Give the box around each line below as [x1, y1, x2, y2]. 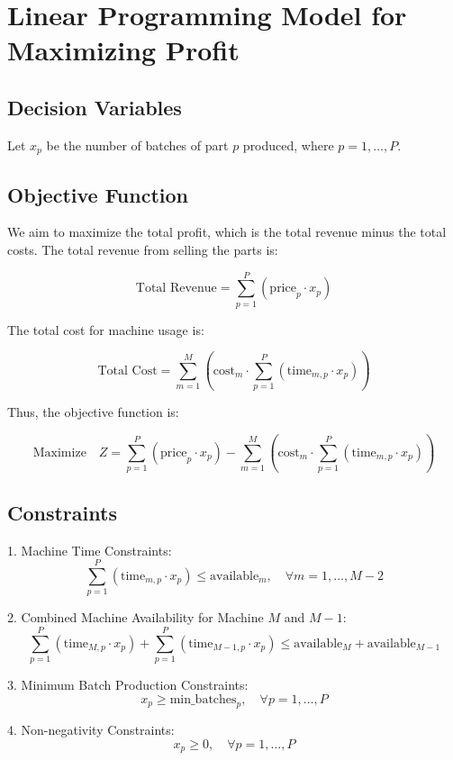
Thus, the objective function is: [7, 403, 179, 421]
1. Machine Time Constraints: [7, 540, 172, 559]
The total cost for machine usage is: [7, 320, 204, 339]
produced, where [242, 135, 334, 154]
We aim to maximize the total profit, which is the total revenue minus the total [7, 222, 447, 241]
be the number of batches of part [46, 135, 229, 154]
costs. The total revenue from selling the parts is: [7, 240, 278, 259]
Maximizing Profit [7, 32, 240, 68]
